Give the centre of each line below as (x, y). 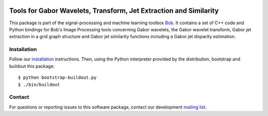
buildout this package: (32, 66)
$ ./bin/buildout (39, 85)
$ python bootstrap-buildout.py (57, 78)
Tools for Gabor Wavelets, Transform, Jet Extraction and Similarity (114, 11)
